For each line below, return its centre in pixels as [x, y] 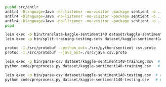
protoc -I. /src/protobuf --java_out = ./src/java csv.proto [66, 52]
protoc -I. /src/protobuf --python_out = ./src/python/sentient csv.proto [80, 48]
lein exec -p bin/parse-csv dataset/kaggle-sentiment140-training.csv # [83, 61]
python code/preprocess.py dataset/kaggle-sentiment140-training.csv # [83, 66]
